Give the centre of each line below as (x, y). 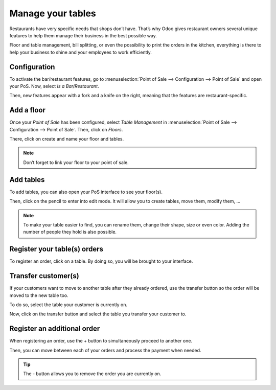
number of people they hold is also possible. (70, 232)
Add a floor (28, 110)
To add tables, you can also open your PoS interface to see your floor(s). (86, 192)
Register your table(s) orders (56, 249)
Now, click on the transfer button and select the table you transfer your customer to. (98, 314)
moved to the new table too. (39, 295)
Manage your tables (53, 13)
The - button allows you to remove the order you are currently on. (92, 374)
